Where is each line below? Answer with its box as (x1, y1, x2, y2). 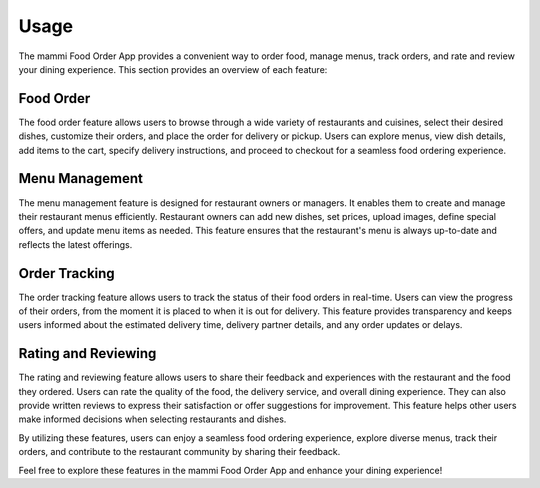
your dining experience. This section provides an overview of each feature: (18, 63, 328, 75)
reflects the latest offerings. (18, 238, 133, 250)
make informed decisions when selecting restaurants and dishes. (18, 413, 287, 425)
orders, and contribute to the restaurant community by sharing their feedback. (18, 446, 341, 458)
